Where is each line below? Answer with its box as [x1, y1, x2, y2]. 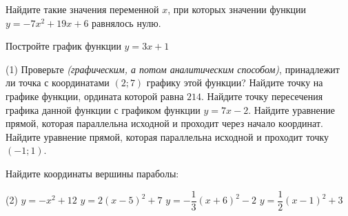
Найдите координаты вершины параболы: [6, 166, 179, 180]
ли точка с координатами [6, 75, 110, 90]
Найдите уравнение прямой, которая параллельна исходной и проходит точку [6, 129, 329, 144]
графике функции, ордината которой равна [6, 88, 184, 103]
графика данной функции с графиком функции [6, 102, 201, 117]
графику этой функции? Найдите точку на [146, 75, 323, 90]
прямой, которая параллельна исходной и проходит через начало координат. [6, 116, 323, 130]
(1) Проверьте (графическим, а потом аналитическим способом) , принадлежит [6, 61, 340, 76]
